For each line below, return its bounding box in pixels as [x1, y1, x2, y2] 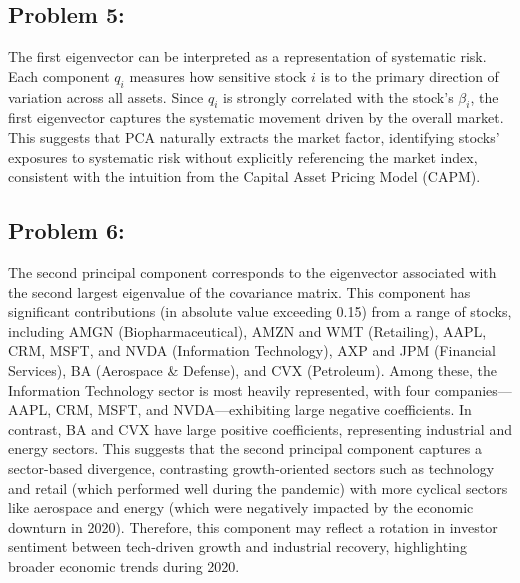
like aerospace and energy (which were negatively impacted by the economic [8, 497, 474, 518]
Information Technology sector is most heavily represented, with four [8, 379, 431, 400]
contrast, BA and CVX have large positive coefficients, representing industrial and [8, 418, 512, 439]
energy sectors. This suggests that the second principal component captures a [8, 438, 483, 459]
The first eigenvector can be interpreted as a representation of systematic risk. [8, 46, 487, 67]
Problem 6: [8, 215, 125, 246]
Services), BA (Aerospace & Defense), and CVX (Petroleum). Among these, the [8, 359, 498, 380]
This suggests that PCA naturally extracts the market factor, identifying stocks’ [8, 126, 500, 147]
